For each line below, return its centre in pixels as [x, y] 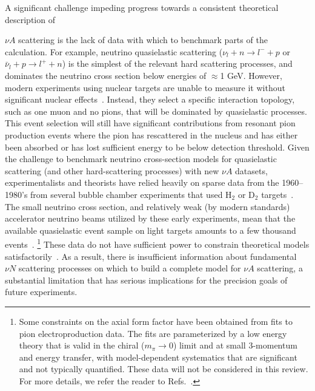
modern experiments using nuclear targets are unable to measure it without [145, 87]
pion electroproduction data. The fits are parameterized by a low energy [153, 333]
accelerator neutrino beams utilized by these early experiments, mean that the [150, 218]
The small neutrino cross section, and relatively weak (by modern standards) [148, 206]
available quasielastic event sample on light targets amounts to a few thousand [151, 230]
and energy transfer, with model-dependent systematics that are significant [158, 357]
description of [30, 19]
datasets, [251, 170]
